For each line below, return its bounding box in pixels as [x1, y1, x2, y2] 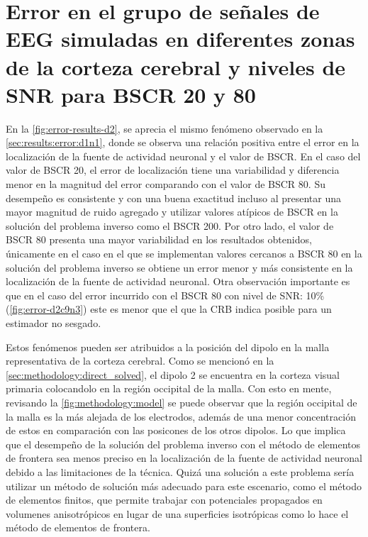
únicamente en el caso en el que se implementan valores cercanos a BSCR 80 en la [6, 246, 362, 261]
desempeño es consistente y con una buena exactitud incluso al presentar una [6, 190, 342, 205]
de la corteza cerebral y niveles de [6, 52, 346, 81]
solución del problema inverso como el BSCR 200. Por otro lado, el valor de [6, 218, 334, 233]
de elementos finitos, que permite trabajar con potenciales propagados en [6, 492, 323, 507]
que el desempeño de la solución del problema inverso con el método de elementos [6, 436, 361, 451]
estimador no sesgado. [6, 316, 101, 330]
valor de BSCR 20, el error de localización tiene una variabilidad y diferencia [6, 162, 340, 177]
